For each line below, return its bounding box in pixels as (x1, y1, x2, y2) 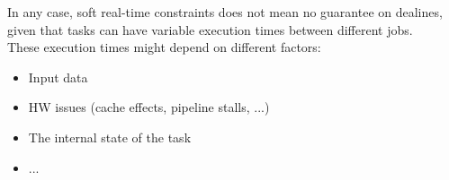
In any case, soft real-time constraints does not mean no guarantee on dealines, (7, 3, 443, 21)
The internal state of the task (28, 127, 192, 146)
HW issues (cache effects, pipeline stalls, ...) (28, 98, 270, 116)
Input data (28, 67, 88, 86)
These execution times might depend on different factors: (7, 38, 321, 56)
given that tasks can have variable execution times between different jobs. (7, 20, 413, 39)
